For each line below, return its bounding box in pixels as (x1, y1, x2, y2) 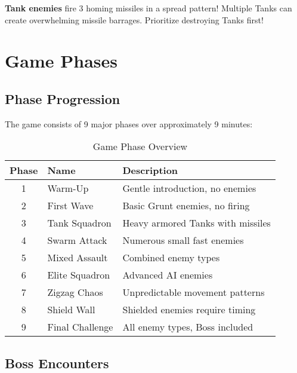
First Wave (47, 198, 94, 213)
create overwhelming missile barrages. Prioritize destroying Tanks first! (5, 13, 264, 26)
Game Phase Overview (92, 139, 188, 154)
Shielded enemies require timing (122, 302, 256, 317)
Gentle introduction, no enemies (122, 181, 256, 195)
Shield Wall (47, 302, 95, 317)
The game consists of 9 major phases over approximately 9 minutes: (5, 117, 253, 130)
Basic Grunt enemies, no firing (122, 198, 250, 213)
